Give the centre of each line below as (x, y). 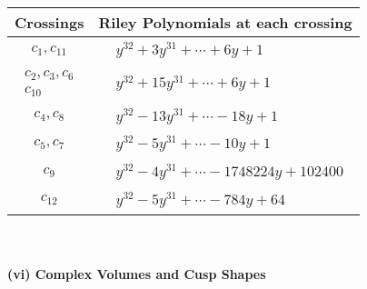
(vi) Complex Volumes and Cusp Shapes (137, 274)
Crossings (50, 22)
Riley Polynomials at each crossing (225, 22)
